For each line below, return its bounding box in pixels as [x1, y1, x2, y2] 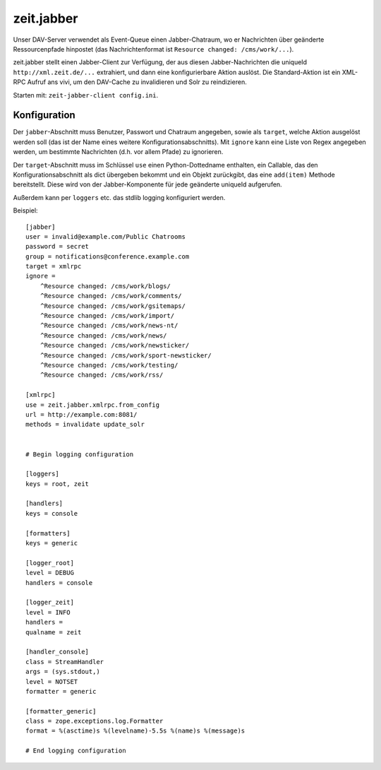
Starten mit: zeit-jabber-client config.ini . [13, 90, 159, 99]
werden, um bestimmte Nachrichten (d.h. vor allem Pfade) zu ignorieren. [13, 148, 224, 156]
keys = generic [25, 539, 78, 547]
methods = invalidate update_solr [25, 420, 145, 429]
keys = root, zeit [25, 480, 90, 487]
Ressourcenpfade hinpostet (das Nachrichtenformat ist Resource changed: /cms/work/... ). [13, 45, 294, 53]
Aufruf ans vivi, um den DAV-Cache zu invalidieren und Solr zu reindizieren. [27, 78, 247, 86]
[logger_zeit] [25, 598, 74, 607]
